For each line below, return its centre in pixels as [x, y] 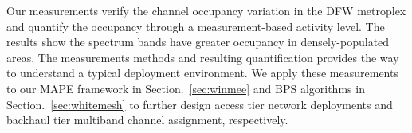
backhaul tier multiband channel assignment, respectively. [147, 120]
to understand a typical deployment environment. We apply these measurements [202, 73]
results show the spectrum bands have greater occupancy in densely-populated [198, 42]
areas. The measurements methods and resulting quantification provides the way [203, 57]
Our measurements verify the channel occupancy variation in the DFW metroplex [206, 10]
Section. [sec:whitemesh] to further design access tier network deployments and [200, 104]
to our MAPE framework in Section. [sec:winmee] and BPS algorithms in [186, 88]
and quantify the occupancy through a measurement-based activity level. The [196, 26]
